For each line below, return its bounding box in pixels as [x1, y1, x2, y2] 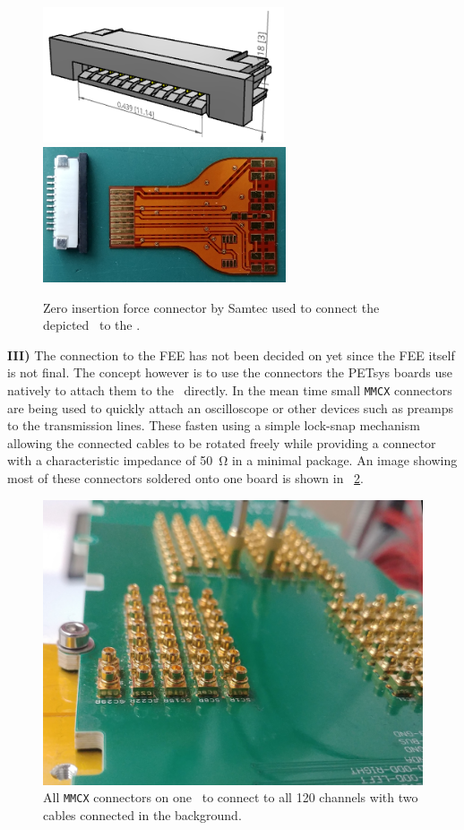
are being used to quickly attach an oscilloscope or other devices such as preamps [7, 398, 454, 417]
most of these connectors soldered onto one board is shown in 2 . [7, 468, 365, 487]
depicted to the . [43, 316, 141, 334]
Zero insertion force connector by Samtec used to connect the [43, 298, 380, 316]
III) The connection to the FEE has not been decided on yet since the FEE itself [7, 345, 455, 364]
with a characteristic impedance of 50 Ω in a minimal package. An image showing [7, 451, 458, 470]
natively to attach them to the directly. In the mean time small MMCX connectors [7, 380, 452, 399]
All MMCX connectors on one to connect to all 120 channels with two [43, 788, 418, 807]
